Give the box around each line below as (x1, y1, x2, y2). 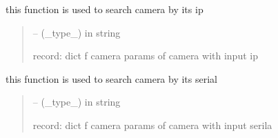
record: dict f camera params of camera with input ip (32, 48, 258, 63)
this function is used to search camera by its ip (6, 2, 203, 16)
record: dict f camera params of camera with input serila (32, 117, 272, 132)
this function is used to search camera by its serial (6, 71, 217, 86)
